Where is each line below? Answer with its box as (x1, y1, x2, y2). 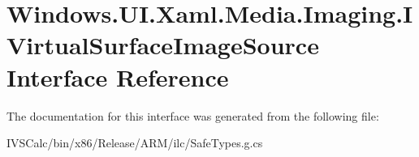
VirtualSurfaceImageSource (6, 28, 319, 62)
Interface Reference (6, 60, 229, 93)
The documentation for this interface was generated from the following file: (6, 107, 379, 124)
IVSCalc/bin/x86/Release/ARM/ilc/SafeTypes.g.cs (6, 134, 263, 151)
